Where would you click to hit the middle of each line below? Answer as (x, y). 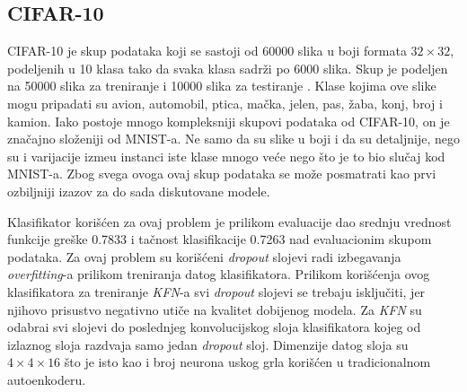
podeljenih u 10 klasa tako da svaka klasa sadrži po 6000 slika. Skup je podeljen (228, 68)
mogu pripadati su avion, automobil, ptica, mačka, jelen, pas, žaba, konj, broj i (225, 103)
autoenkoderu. (47, 379)
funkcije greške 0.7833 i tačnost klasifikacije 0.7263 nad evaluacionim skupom (220, 239)
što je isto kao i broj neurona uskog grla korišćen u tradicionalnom (247, 362)
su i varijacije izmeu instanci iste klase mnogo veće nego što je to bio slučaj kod (226, 156)
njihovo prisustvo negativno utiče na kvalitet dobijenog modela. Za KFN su (215, 309)
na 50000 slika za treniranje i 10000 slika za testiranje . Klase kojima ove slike (222, 86)
